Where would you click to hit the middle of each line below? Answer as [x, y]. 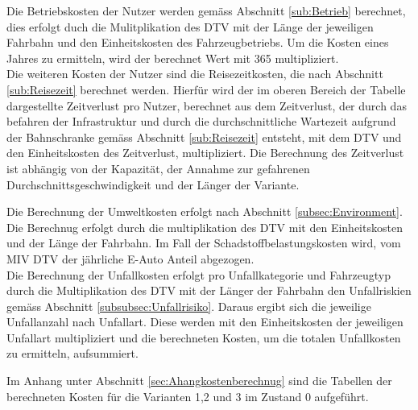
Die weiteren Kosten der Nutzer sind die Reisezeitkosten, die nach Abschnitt [195, 74]
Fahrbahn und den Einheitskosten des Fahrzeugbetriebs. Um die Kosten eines [198, 42]
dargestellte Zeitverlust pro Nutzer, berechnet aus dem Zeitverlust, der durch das [207, 105]
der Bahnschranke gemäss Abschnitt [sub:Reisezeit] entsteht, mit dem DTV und [204, 137]
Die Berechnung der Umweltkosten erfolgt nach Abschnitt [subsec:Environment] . [205, 211]
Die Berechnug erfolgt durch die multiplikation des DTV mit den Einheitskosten [205, 227]
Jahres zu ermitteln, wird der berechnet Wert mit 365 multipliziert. [173, 58]
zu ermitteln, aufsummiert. [72, 353]
